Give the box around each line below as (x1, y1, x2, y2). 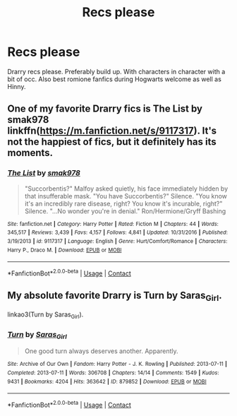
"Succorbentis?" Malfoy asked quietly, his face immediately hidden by (24, 184, 229, 193)
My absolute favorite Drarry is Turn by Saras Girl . (7, 290, 222, 304)
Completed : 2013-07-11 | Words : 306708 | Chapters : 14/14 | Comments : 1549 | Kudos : (7, 369, 219, 376)
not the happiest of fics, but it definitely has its (7, 136, 217, 148)
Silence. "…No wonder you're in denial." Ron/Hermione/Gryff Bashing (24, 206, 226, 215)
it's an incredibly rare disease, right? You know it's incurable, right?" (24, 199, 223, 208)
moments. (7, 147, 54, 159)
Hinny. (7, 82, 26, 90)
